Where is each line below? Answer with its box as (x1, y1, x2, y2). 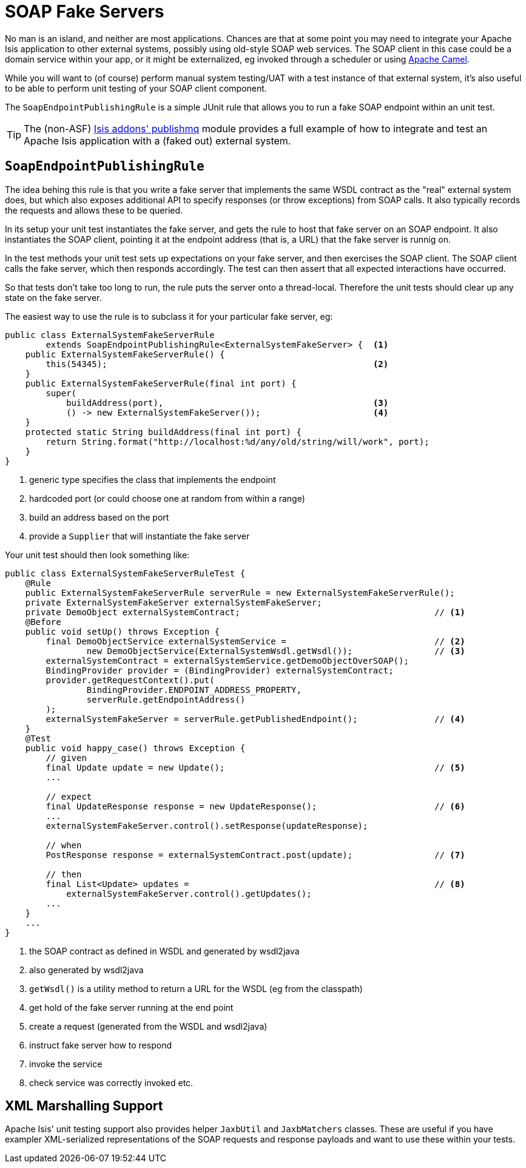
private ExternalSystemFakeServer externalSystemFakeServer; (25, 597, 322, 607)
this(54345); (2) (46, 359, 389, 369)
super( (46, 388, 77, 398)
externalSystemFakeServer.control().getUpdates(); (66, 888, 312, 899)
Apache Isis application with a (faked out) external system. (24, 134, 291, 147)
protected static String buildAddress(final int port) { (25, 427, 302, 437)
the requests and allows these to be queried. (5, 204, 183, 215)
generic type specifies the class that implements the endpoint (29, 474, 276, 485)
